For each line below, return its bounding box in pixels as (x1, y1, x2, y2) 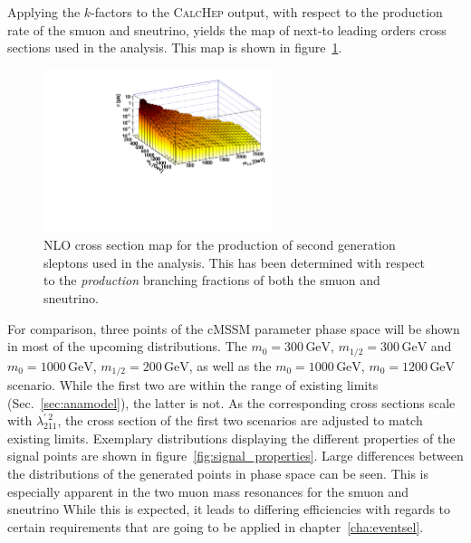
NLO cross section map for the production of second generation (43, 235, 396, 254)
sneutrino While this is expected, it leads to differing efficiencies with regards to (7, 500, 451, 519)
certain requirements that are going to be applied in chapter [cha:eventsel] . (7, 517, 424, 536)
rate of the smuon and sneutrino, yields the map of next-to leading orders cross (7, 20, 447, 39)
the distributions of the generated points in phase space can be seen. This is (7, 464, 429, 482)
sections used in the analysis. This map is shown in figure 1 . (7, 38, 342, 57)
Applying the (7, 3, 81, 21)
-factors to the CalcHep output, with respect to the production (91, 3, 443, 21)
